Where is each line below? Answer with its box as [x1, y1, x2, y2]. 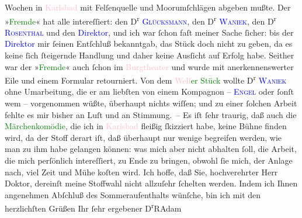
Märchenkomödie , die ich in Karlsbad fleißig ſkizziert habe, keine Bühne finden [5, 120, 287, 132]
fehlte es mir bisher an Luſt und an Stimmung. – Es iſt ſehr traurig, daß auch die [5, 108, 297, 120]
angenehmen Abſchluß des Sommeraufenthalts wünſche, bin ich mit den [5, 188, 261, 200]
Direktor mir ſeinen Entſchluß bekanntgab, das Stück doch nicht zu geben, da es [5, 37, 293, 50]
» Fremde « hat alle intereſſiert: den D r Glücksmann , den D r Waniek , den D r [5, 13, 277, 27]
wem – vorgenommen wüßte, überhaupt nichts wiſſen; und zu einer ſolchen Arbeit [5, 97, 297, 109]
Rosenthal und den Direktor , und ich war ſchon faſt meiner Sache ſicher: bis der [5, 26, 294, 38]
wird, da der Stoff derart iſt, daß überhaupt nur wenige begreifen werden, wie [5, 131, 282, 143]
